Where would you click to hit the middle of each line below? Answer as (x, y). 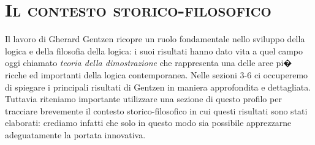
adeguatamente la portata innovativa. (75, 134)
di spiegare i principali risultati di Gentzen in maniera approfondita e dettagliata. (158, 87)
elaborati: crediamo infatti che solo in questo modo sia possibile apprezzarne (148, 123)
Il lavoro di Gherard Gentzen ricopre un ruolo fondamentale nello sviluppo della (155, 39)
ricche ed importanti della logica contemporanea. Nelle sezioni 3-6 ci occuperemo (157, 74)
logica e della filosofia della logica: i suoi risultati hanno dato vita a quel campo (154, 50)
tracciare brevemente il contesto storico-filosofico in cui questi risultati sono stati (156, 110)
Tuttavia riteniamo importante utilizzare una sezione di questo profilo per (143, 99)
